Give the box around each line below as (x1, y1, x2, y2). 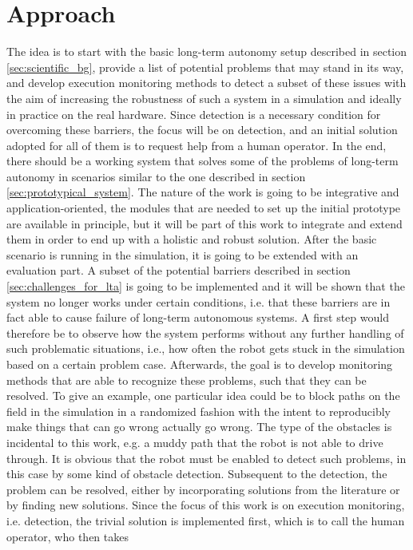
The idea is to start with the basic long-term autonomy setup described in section (6, 43, 407, 60)
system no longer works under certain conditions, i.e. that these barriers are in (6, 293, 391, 310)
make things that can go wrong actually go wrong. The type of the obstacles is (6, 418, 392, 435)
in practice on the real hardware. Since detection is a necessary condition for (6, 105, 381, 122)
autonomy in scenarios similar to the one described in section (6, 168, 306, 184)
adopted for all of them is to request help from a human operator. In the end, (6, 137, 387, 153)
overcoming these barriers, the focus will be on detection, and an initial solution (6, 121, 398, 138)
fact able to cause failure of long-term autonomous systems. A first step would (6, 309, 389, 326)
